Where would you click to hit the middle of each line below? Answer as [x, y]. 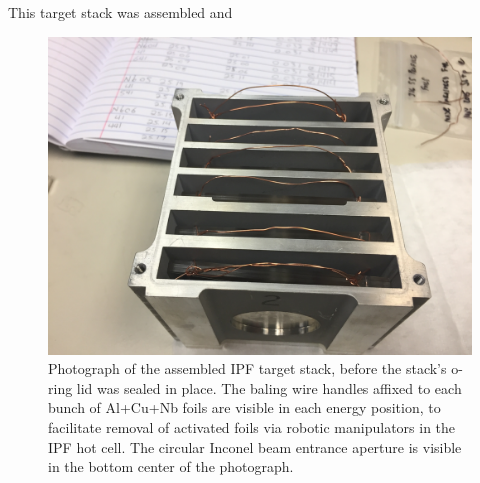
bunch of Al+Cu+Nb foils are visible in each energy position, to [244, 407]
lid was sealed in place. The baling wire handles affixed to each [269, 387]
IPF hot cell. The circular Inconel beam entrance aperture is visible [255, 446]
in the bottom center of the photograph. [171, 466]
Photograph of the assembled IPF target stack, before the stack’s [247, 368]
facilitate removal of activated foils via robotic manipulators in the [252, 426]
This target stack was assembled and [120, 12]
